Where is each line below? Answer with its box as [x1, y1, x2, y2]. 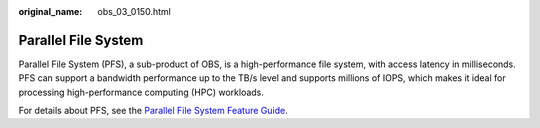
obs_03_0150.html [97, 6, 172, 17]
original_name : [18, 6, 83, 17]
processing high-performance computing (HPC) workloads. [18, 86, 265, 98]
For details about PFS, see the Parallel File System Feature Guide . [18, 105, 289, 117]
